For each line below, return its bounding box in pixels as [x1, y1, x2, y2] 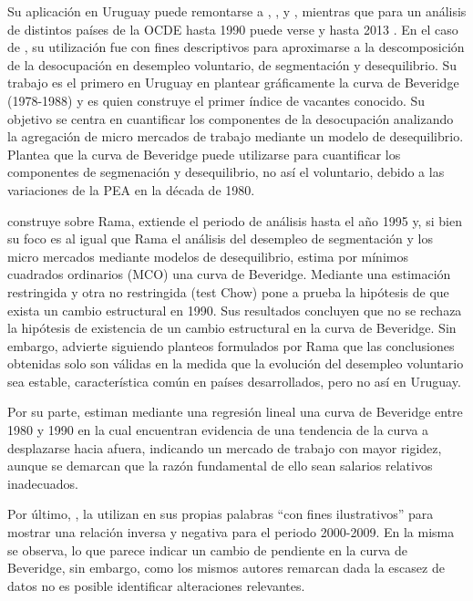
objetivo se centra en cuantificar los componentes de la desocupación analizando [7, 109, 454, 128]
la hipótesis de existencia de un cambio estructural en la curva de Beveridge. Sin [7, 318, 457, 337]
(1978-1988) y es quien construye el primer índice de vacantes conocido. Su [7, 90, 426, 109]
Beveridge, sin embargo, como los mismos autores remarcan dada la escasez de [7, 558, 445, 577]
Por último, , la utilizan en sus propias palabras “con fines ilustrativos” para [7, 504, 434, 523]
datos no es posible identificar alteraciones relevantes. [7, 575, 305, 595]
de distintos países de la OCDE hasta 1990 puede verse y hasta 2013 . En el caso [7, 19, 458, 38]
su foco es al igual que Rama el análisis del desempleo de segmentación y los [7, 229, 433, 248]
